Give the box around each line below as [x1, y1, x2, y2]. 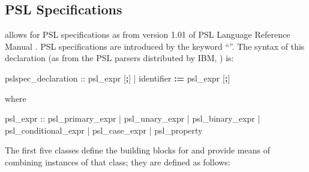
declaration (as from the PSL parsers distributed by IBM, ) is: [5, 52, 234, 64]
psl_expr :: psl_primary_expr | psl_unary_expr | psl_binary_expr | [5, 112, 260, 125]
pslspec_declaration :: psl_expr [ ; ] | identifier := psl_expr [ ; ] [5, 71, 230, 84]
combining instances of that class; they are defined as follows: [5, 155, 230, 168]
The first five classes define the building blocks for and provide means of [5, 144, 270, 156]
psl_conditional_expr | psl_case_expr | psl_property [5, 123, 203, 136]
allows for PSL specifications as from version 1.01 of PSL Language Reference [5, 28, 290, 41]
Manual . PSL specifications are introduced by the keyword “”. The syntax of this [5, 40, 305, 52]
